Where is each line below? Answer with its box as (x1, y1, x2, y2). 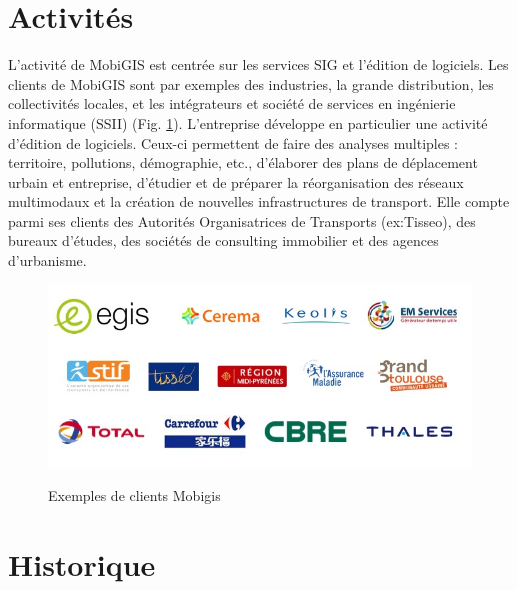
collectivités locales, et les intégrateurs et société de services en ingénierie (8, 93, 456, 114)
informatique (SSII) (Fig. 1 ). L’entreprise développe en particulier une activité (8, 112, 488, 133)
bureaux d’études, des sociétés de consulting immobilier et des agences (8, 230, 439, 251)
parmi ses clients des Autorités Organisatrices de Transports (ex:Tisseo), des (8, 210, 476, 231)
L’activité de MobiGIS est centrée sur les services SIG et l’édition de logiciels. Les (8, 54, 509, 75)
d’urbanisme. (8, 250, 87, 271)
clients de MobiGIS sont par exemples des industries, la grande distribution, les (8, 73, 494, 94)
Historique (8, 543, 156, 584)
